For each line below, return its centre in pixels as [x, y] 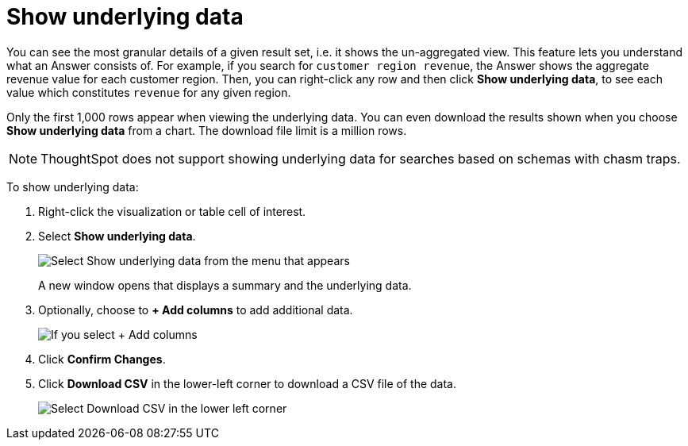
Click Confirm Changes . [102, 359]
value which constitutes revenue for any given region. [149, 92]
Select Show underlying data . [117, 236]
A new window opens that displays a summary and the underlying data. [225, 285]
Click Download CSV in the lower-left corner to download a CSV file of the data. [248, 383]
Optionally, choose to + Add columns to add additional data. [196, 310]
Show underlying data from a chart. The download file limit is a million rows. [207, 130]
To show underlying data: [73, 186]
